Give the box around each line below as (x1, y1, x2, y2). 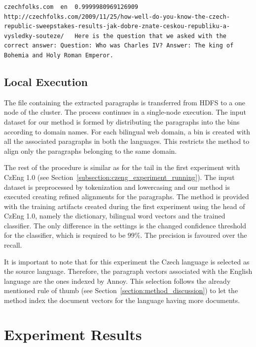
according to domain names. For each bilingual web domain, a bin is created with (4, 126, 251, 136)
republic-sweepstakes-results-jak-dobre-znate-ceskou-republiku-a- (4, 23, 230, 30)
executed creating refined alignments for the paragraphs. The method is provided (4, 191, 249, 202)
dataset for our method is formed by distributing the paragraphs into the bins (4, 116, 240, 127)
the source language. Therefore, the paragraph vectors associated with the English (4, 266, 253, 276)
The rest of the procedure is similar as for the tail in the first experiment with (4, 162, 240, 173)
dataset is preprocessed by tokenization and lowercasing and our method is (4, 181, 230, 192)
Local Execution (4, 74, 88, 89)
